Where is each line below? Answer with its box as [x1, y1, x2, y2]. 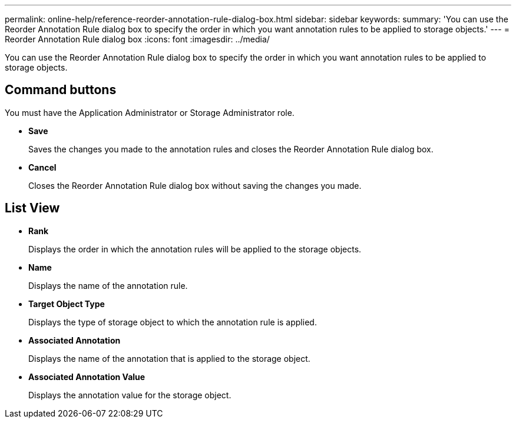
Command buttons [5, 82, 117, 98]
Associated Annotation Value [28, 371, 145, 382]
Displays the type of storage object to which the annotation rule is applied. [28, 317, 317, 327]
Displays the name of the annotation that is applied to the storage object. [28, 353, 310, 364]
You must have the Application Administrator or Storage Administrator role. [5, 107, 295, 118]
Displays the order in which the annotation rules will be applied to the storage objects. [28, 244, 362, 254]
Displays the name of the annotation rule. [28, 280, 188, 291]
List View [5, 201, 60, 216]
